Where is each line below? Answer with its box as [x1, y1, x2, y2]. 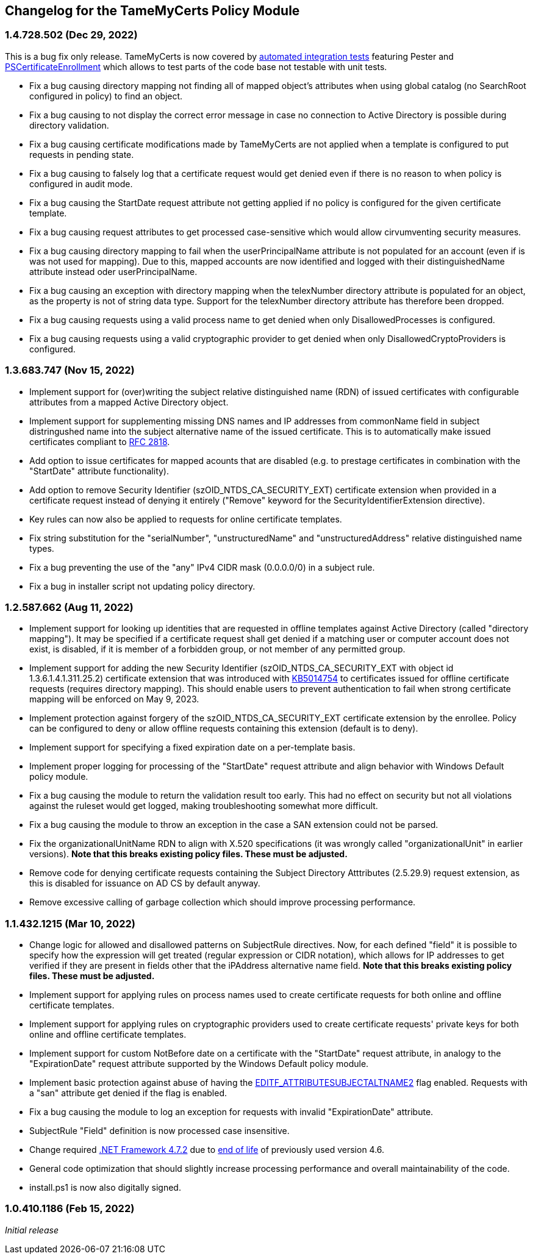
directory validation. [29, 119, 109, 130]
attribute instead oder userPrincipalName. [29, 266, 198, 277]
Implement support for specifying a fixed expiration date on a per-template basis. [29, 742, 356, 753]
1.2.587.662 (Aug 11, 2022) [5, 601, 134, 613]
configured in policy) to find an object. [29, 90, 183, 101]
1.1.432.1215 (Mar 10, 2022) [5, 917, 135, 930]
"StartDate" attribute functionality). [29, 465, 169, 476]
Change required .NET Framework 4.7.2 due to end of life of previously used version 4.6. [29, 1144, 385, 1155]
